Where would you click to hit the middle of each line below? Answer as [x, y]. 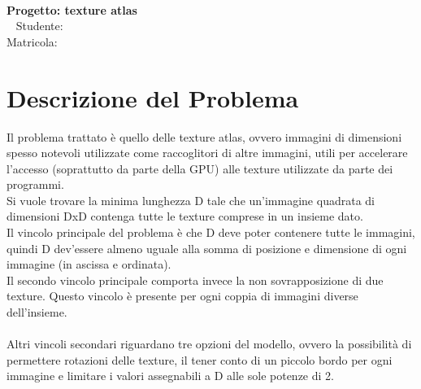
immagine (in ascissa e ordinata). [89, 264]
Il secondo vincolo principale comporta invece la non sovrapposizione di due [195, 280]
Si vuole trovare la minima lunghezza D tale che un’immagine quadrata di [191, 200]
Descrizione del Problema [153, 97]
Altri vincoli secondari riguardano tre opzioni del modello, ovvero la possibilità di [209, 344]
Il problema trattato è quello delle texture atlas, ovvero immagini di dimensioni [204, 136]
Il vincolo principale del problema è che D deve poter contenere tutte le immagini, [211, 232]
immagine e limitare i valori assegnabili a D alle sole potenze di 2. [170, 376]
